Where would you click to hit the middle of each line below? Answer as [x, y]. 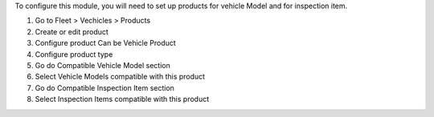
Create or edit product [72, 31]
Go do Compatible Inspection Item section [104, 87]
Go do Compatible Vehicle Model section [102, 65]
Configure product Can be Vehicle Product [105, 43]
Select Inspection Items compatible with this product [122, 99]
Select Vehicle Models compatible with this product [120, 77]
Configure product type [74, 54]
